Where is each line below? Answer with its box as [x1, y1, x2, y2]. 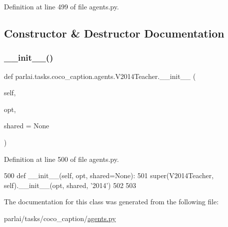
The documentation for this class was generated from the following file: [4, 196, 219, 207]
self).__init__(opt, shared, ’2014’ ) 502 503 [4, 180, 136, 190]
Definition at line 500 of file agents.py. [4, 153, 119, 164]
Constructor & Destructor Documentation [4, 25, 225, 40]
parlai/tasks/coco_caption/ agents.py [4, 213, 116, 223]
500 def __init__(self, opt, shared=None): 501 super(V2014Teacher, [4, 170, 214, 181]
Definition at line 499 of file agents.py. [4, 1, 119, 11]
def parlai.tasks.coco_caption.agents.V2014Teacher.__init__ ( [4, 71, 196, 81]
